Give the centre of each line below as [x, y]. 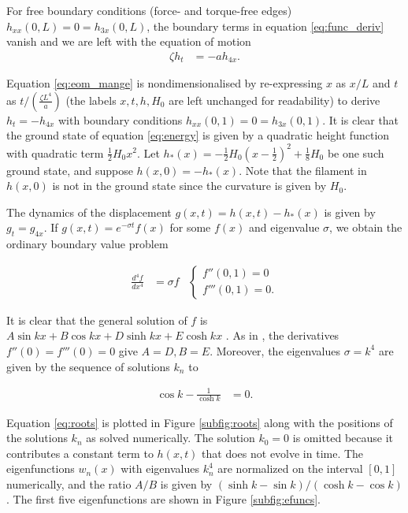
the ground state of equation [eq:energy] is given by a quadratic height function [198, 135]
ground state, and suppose [70, 170]
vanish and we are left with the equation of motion [129, 41]
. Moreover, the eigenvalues [275, 350]
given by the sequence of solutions [88, 366]
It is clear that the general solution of [97, 320]
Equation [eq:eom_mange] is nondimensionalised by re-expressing [165, 83]
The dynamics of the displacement [89, 212]
